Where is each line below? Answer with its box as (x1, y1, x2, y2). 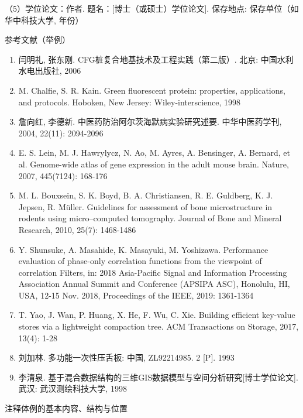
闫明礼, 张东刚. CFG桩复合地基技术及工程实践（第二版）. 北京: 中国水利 (18, 53, 294, 65)
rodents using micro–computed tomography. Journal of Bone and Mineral (18, 212, 282, 224)
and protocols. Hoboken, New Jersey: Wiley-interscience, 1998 (18, 95, 241, 108)
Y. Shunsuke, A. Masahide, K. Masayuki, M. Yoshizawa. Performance (18, 243, 268, 255)
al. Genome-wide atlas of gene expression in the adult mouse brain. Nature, (18, 157, 289, 170)
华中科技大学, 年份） (5, 13, 84, 26)
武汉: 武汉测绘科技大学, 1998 (18, 382, 127, 395)
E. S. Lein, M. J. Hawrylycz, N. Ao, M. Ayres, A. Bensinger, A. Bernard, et (18, 146, 290, 159)
